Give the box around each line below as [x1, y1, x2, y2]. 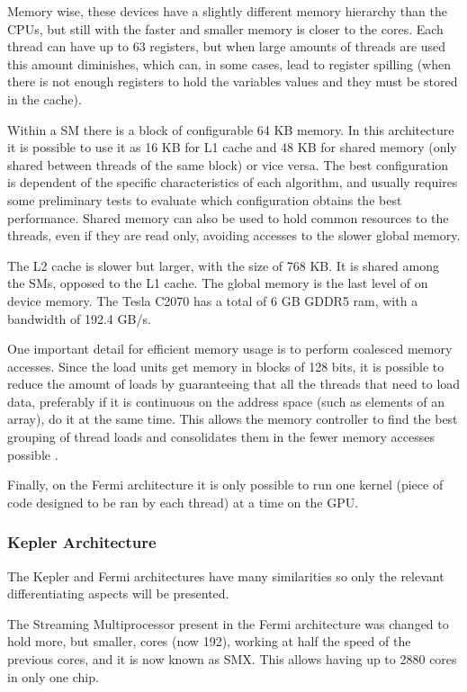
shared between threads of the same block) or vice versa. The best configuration [7, 155, 449, 174]
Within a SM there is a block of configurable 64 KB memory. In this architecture [7, 120, 454, 139]
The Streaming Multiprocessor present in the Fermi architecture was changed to [7, 614, 449, 633]
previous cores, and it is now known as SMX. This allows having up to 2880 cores [7, 650, 457, 669]
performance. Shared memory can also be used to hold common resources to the [7, 208, 449, 227]
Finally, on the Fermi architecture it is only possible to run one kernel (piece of [7, 475, 444, 494]
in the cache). [7, 89, 82, 108]
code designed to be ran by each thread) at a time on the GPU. [7, 492, 359, 511]
